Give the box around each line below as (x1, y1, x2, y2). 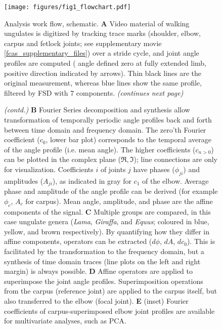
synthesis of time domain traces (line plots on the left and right (4, 256, 201, 266)
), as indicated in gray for (52, 175, 131, 186)
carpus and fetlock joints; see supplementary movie (4, 37, 162, 48)
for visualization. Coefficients (4, 163, 94, 174)
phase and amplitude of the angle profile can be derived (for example (4, 186, 218, 196)
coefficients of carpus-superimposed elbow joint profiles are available (4, 305, 215, 316)
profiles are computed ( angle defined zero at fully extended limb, (4, 58, 206, 68)
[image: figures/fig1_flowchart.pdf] (4, 4, 131, 11)
